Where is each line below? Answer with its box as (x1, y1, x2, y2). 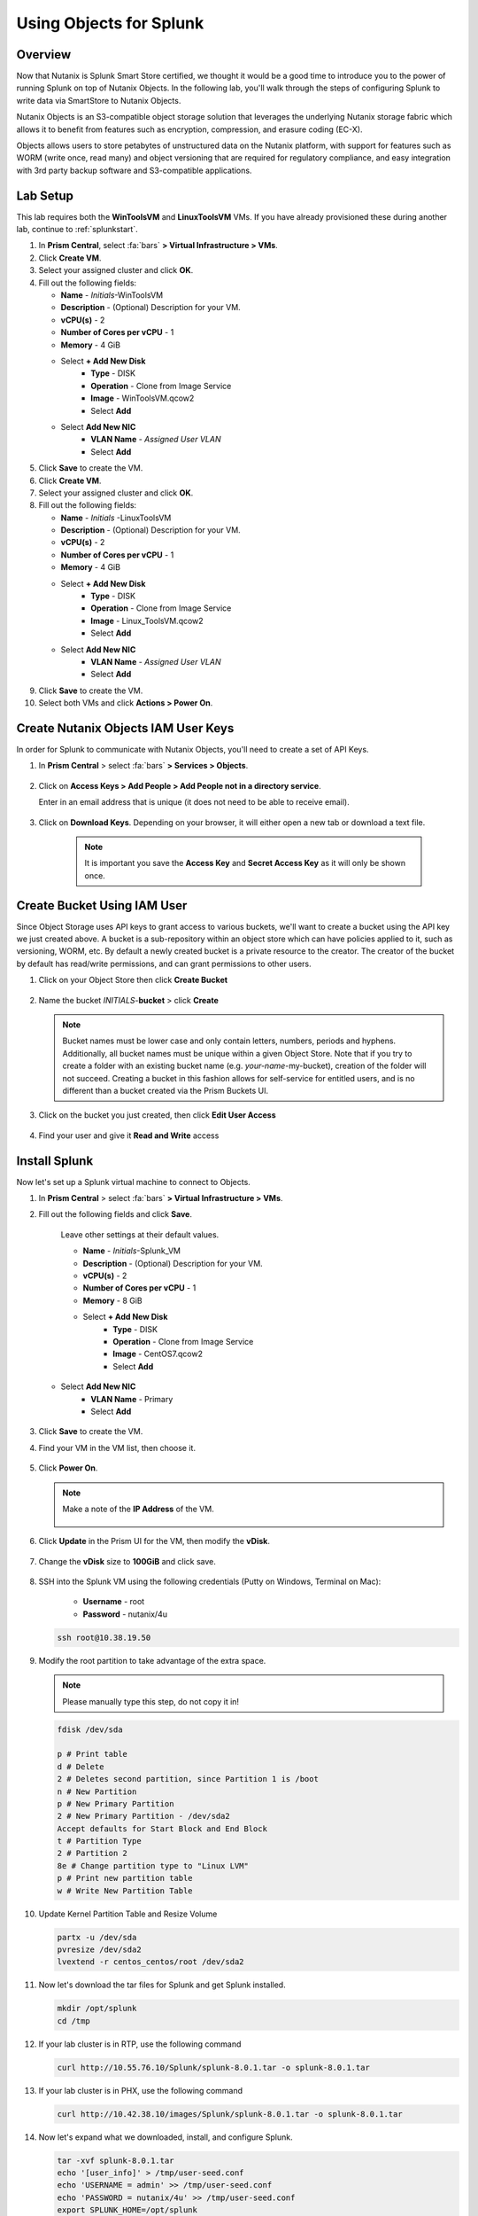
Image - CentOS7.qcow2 (112, 1348, 204, 1360)
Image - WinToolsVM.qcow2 (90, 393, 195, 403)
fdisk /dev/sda (57, 1724, 123, 1735)
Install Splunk (16, 1153, 94, 1168)
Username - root (82, 1596, 145, 1607)
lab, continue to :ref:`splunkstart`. (16, 224, 138, 235)
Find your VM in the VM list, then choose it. (38, 1442, 197, 1453)
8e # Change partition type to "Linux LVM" (57, 1861, 250, 1870)
